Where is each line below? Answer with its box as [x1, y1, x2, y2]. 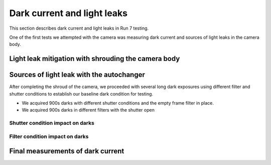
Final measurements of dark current [9, 147, 124, 155]
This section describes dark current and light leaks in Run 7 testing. [9, 25, 149, 31]
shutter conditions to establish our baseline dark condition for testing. [9, 91, 153, 97]
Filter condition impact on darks [9, 133, 89, 140]
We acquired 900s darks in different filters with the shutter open [22, 107, 155, 113]
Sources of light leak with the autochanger [9, 70, 145, 79]
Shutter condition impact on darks [9, 120, 95, 127]
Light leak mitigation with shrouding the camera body [9, 54, 180, 63]
